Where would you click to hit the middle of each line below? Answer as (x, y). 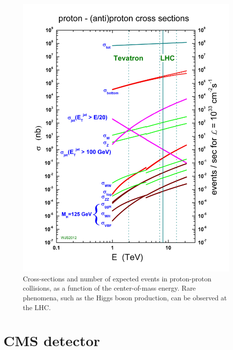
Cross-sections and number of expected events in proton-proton (117, 278)
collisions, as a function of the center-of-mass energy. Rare (109, 288)
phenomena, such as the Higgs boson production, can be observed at (125, 298)
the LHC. (37, 307)
